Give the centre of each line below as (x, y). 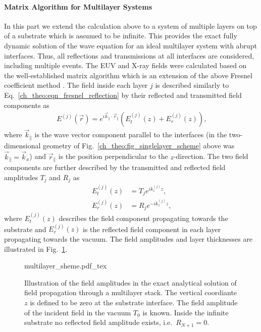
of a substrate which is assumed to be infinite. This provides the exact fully (121, 36)
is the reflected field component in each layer (152, 229)
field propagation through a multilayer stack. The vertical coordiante (131, 292)
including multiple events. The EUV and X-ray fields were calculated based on (125, 65)
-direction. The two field (211, 156)
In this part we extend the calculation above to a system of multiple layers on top (130, 25)
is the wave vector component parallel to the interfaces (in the (131, 134)
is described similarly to (192, 85)
